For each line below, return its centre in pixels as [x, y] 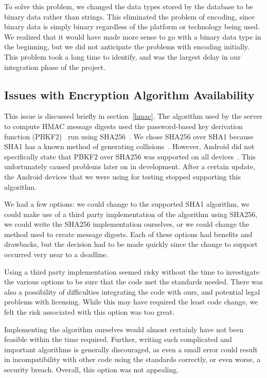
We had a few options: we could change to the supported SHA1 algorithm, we [127, 204]
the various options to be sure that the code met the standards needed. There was [134, 282]
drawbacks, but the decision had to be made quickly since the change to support [131, 244]
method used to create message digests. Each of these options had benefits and [128, 234]
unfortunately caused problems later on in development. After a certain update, [130, 166]
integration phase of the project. [55, 67]
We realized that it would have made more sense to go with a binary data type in [133, 36]
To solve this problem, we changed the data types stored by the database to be [129, 6]
